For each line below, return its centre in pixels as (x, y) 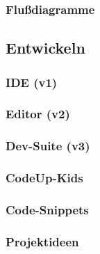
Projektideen (42, 241)
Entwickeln (45, 48)
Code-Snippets (47, 209)
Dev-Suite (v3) (48, 146)
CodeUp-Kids (44, 178)
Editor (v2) (38, 114)
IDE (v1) (32, 82)
